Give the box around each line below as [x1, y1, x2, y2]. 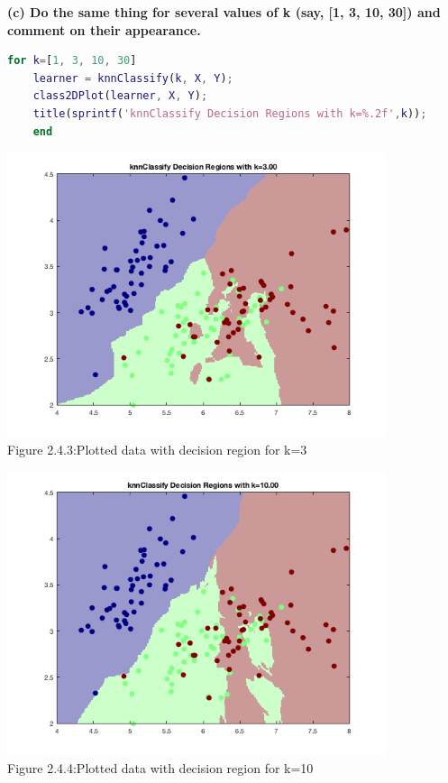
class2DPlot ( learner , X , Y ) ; [32, 89, 208, 103]
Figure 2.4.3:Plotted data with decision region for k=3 [7, 439, 307, 458]
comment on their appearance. [7, 20, 201, 39]
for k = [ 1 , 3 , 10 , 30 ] [7, 54, 137, 68]
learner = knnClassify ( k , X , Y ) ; [32, 71, 233, 85]
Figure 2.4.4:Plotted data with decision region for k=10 [7, 758, 314, 777]
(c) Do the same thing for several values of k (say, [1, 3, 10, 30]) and [7, 3, 441, 21]
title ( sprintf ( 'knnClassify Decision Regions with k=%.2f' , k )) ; [32, 106, 427, 120]
